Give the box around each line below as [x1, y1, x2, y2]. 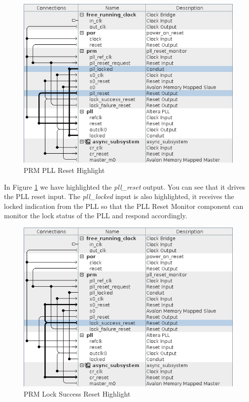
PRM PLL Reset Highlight [24, 165, 105, 175]
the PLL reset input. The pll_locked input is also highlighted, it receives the [4, 191, 234, 201]
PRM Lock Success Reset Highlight [24, 388, 131, 399]
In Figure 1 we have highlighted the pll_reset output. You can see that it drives [4, 181, 246, 192]
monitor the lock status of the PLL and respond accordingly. [4, 210, 187, 221]
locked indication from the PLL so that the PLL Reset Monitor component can [4, 201, 244, 211]
